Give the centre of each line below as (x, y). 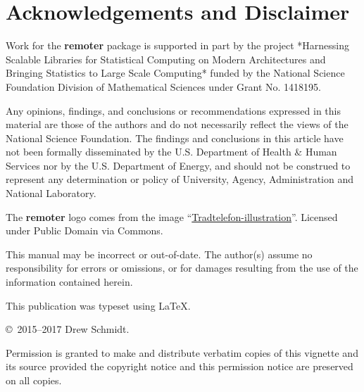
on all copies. (34, 380)
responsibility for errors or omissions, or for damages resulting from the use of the (182, 268)
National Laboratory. (51, 193)
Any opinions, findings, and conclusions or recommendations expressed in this (173, 110)
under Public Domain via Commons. (84, 230)
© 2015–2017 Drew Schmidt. (68, 329)
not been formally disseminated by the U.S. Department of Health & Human (171, 152)
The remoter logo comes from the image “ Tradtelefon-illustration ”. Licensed (172, 216)
